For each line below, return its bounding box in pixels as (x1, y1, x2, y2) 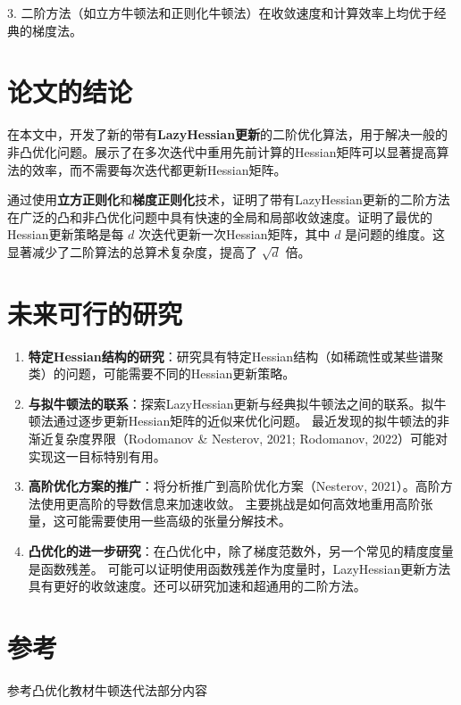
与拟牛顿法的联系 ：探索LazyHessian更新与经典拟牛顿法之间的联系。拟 (28, 394, 434, 412)
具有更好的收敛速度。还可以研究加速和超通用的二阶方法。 (28, 576, 366, 595)
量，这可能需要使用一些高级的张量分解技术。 (28, 511, 291, 530)
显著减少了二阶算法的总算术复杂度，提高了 (7, 242, 257, 261)
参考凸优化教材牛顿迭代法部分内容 (7, 680, 207, 699)
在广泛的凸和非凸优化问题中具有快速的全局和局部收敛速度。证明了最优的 (7, 207, 432, 226)
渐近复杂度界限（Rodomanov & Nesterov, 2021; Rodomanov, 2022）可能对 (28, 428, 448, 447)
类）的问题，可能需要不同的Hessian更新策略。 (28, 364, 296, 383)
